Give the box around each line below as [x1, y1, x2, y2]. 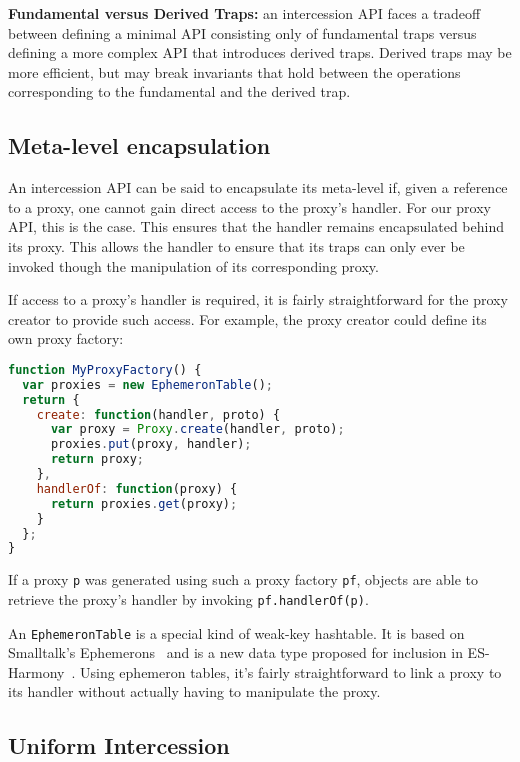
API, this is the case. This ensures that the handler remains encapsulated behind [8, 216, 504, 237]
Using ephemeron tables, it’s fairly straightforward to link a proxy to [79, 661, 502, 682]
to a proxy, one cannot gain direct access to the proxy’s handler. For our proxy [8, 196, 491, 217]
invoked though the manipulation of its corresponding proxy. [8, 255, 379, 276]
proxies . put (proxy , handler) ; [50, 437, 252, 452]
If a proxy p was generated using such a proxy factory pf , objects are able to [8, 569, 478, 590]
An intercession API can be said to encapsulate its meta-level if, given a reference [8, 177, 508, 198]
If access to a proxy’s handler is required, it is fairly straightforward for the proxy [8, 289, 508, 310]
